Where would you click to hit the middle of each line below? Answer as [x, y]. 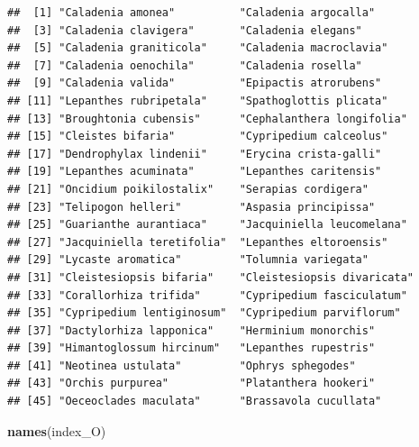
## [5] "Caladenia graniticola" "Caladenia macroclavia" [198, 48]
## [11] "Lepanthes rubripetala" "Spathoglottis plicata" [198, 100]
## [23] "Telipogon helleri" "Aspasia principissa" [191, 207]
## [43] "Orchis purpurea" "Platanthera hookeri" [191, 383]
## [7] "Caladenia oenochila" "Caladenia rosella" [185, 65]
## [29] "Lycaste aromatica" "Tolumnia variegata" [188, 260]
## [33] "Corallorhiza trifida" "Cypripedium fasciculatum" [207, 295]
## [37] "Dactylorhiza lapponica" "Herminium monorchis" [191, 330]
